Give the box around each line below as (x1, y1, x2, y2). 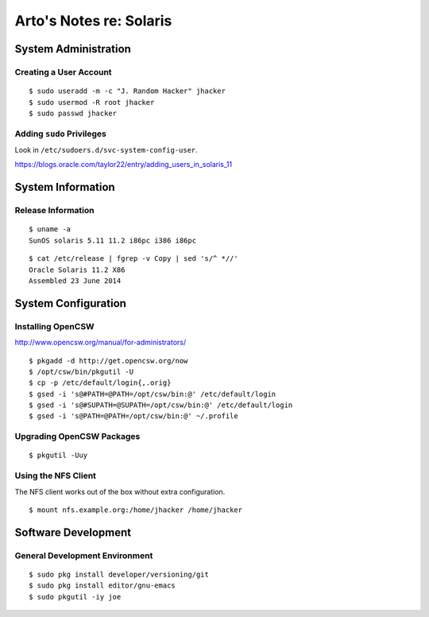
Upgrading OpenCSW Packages (14, 431, 141, 442)
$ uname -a (29, 225, 71, 234)
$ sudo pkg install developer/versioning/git (29, 569, 210, 579)
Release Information (14, 205, 95, 216)
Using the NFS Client (14, 470, 97, 481)
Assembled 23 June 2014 (29, 276, 122, 285)
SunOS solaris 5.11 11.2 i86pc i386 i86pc (29, 235, 197, 245)
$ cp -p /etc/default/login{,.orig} (29, 378, 172, 387)
